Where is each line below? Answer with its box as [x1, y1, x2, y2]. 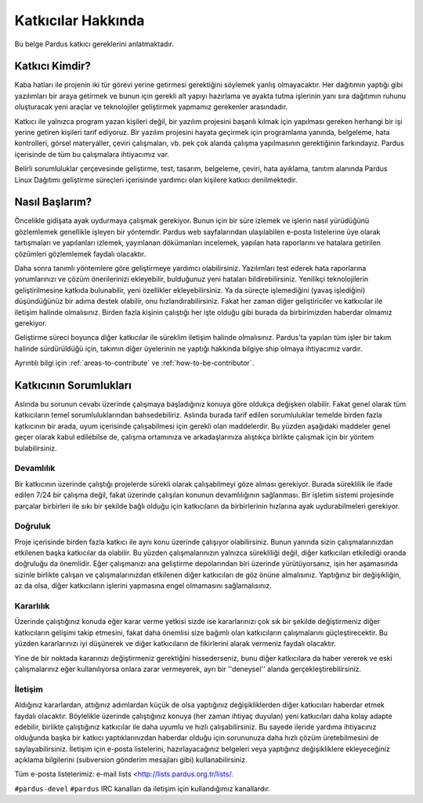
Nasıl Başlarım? [14, 195, 92, 209]
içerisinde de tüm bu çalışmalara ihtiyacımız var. [14, 149, 170, 159]
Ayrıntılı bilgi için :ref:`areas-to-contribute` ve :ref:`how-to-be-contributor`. [14, 358, 255, 368]
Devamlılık [14, 463, 56, 474]
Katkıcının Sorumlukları [14, 378, 132, 392]
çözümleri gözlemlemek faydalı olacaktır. [14, 249, 146, 258]
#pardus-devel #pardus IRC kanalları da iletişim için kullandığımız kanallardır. [14, 783, 270, 793]
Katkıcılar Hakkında [14, 12, 145, 29]
